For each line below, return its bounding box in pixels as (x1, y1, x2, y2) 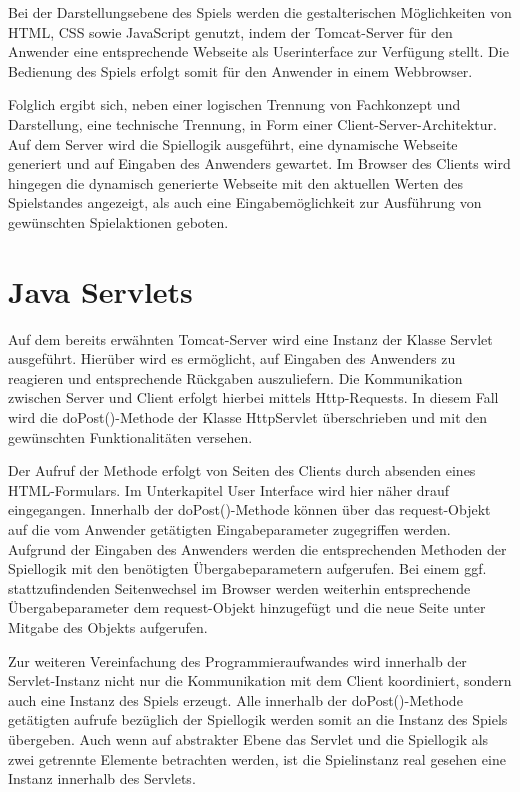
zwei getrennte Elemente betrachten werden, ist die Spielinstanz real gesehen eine (8, 748, 506, 769)
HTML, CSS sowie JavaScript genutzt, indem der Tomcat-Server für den (8, 21, 453, 42)
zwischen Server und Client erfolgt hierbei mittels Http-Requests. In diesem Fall (8, 387, 499, 408)
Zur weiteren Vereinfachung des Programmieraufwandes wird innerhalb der (8, 650, 467, 671)
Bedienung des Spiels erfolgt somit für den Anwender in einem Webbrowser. (8, 60, 473, 81)
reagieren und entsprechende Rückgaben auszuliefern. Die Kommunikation (8, 367, 463, 388)
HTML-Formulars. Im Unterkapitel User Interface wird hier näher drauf (8, 479, 450, 500)
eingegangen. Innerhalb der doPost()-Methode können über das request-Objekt (8, 499, 491, 520)
